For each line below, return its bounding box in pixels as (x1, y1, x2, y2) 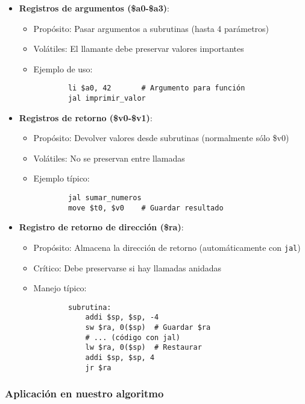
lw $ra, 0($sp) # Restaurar (85, 343, 202, 352)
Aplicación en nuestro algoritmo (5, 386, 164, 401)
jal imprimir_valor (68, 94, 146, 103)
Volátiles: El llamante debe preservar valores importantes (33, 42, 244, 55)
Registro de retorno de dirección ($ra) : (19, 221, 184, 233)
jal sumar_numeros (68, 194, 142, 203)
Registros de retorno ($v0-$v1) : (19, 111, 152, 124)
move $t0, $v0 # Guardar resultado (68, 203, 224, 212)
